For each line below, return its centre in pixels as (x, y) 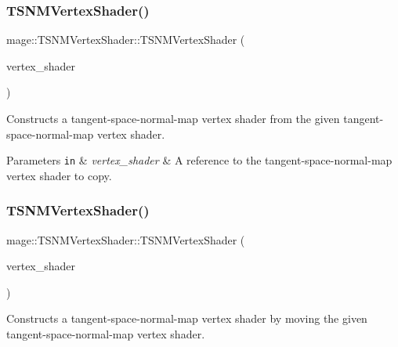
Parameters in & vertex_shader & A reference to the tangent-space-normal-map (199, 160)
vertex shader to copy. (59, 175)
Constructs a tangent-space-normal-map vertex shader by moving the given (187, 318)
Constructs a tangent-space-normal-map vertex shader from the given (173, 118)
